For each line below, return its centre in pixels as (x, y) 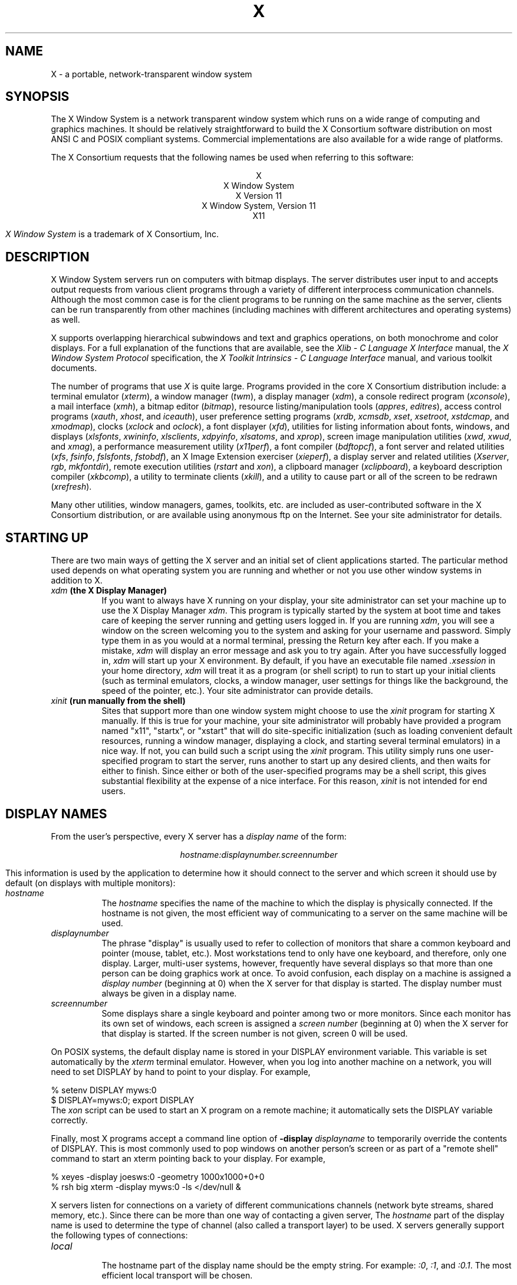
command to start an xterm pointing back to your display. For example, (188, 1158)
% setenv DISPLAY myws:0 (104, 1090)
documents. (74, 368)
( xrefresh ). (71, 487)
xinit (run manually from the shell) (118, 701)
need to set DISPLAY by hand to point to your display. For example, (181, 1071)
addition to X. (77, 581)
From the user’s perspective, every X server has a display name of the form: (199, 836)
